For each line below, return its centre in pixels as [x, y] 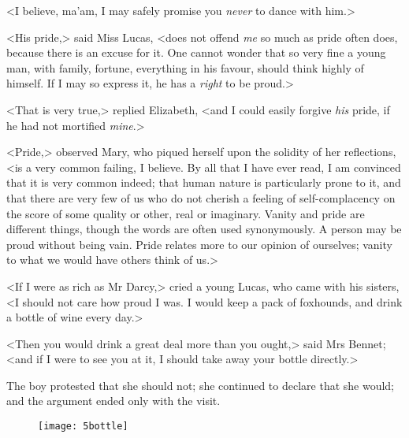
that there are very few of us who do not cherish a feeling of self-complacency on [201, 197]
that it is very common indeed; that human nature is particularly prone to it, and [204, 182]
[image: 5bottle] [83, 427]
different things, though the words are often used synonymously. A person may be [204, 229]
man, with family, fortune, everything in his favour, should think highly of [185, 67]
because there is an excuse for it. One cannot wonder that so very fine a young [196, 52]
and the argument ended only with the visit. [113, 401]
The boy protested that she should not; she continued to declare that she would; [201, 385]
